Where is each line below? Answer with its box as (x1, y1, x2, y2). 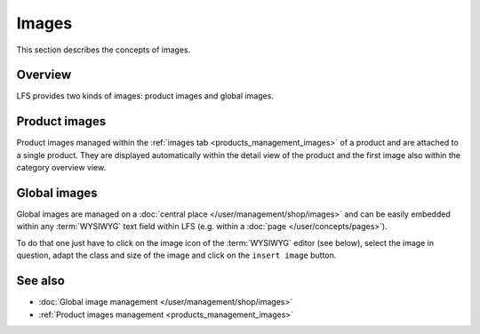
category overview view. (16, 163, 107, 173)
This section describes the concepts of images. (16, 44, 191, 55)
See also (16, 274, 66, 289)
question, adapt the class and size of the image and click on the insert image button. (16, 250, 337, 261)
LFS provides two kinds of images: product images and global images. (16, 91, 275, 101)
